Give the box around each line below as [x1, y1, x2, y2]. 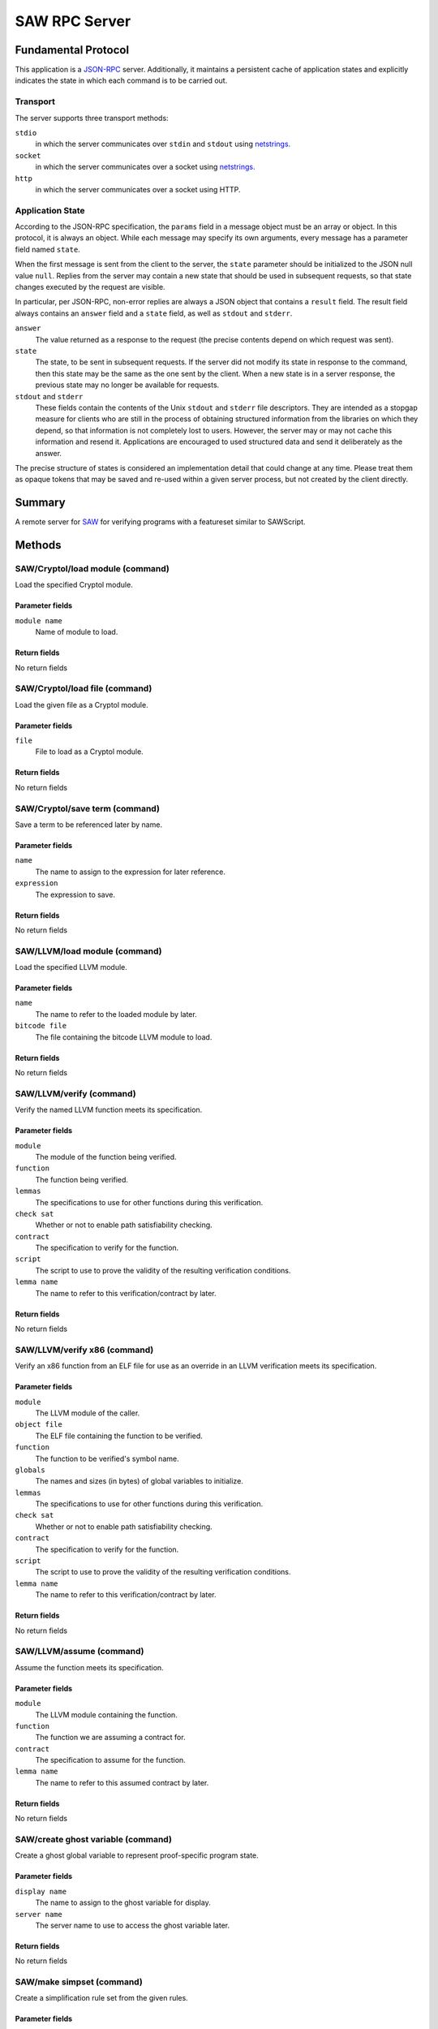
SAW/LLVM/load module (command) [15, 946, 162, 957]
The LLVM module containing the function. [35, 1709, 178, 1720]
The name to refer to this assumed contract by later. [35, 1777, 209, 1787]
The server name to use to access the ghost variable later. [35, 1920, 230, 1930]
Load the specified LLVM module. [15, 963, 127, 972]
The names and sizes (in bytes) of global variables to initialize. [35, 1476, 243, 1486]
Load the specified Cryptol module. [15, 580, 133, 590]
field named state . [15, 244, 80, 254]
